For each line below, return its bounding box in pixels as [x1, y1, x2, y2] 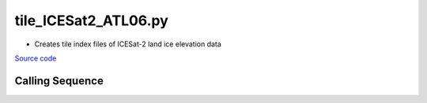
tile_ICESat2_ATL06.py [14, 12, 169, 29]
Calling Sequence [14, 74, 104, 87]
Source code [14, 53, 57, 63]
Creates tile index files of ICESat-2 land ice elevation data [34, 39, 221, 49]
